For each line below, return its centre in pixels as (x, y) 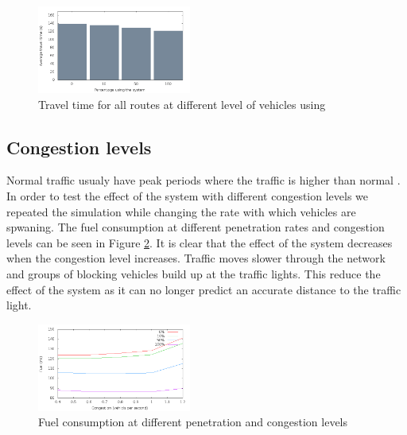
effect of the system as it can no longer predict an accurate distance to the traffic (204, 289)
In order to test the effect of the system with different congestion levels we (188, 196)
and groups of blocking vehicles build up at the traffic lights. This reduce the (194, 273)
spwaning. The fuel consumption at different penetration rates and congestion (196, 227)
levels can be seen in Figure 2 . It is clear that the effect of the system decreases (200, 242)
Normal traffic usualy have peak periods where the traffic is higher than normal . (203, 180)
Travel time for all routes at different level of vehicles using (182, 104)
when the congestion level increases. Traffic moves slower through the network (196, 258)
